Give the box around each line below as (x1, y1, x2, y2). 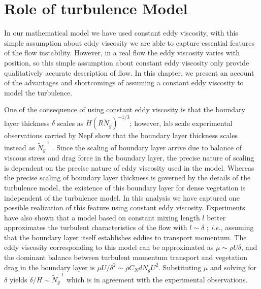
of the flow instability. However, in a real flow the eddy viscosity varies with (4, 47, 240, 58)
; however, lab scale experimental (129, 117, 233, 128)
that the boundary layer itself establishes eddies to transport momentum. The (4, 232, 247, 242)
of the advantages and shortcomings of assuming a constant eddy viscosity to (4, 77, 244, 88)
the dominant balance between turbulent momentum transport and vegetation (4, 252, 247, 263)
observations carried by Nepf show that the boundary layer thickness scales (4, 130, 238, 141)
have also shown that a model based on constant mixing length (4, 212, 200, 222)
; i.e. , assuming (206, 222, 254, 233)
